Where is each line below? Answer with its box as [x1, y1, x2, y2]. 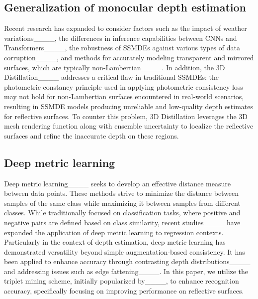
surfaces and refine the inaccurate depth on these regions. [4, 130, 179, 141]
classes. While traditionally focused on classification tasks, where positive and [4, 207, 241, 218]
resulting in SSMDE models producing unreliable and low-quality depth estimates [4, 101, 253, 111]
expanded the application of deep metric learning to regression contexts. [4, 227, 224, 237]
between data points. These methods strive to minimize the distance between [4, 188, 239, 198]
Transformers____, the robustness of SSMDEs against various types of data [4, 42, 240, 53]
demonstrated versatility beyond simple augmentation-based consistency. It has [4, 246, 245, 257]
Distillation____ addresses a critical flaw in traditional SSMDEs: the [4, 72, 219, 82]
